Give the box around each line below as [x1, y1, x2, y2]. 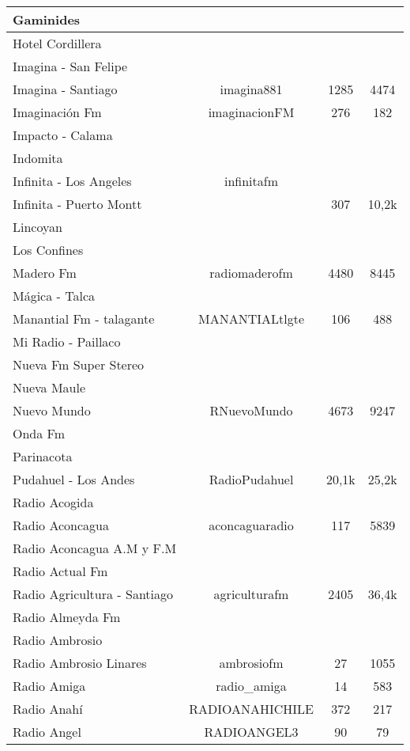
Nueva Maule [13, 378, 86, 396]
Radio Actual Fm [13, 562, 108, 580]
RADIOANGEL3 [204, 723, 299, 741]
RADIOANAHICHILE [189, 700, 314, 718]
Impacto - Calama [13, 126, 113, 144]
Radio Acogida [13, 493, 94, 511]
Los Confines [13, 241, 84, 259]
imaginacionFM [208, 103, 295, 121]
